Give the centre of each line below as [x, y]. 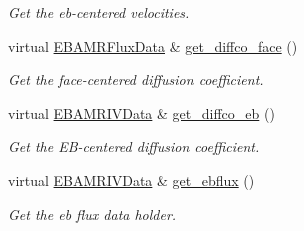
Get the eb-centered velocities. [99, 12]
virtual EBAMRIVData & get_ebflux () [131, 179]
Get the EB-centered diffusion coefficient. [134, 146]
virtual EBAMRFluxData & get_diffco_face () [153, 45]
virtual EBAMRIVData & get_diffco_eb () [141, 112]
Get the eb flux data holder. [92, 213]
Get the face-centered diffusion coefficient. [136, 79]
